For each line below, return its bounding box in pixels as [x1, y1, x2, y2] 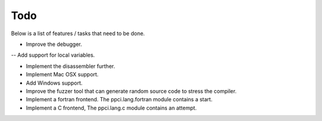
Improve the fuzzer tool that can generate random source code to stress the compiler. [26, 87, 237, 95]
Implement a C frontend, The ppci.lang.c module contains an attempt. [26, 104, 197, 111]
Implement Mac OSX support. [26, 71, 99, 78]
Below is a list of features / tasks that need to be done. [11, 30, 145, 37]
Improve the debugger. [26, 41, 82, 48]
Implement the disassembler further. [26, 63, 116, 70]
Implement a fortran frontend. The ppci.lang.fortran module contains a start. [26, 96, 213, 103]
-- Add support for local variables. [11, 51, 95, 59]
